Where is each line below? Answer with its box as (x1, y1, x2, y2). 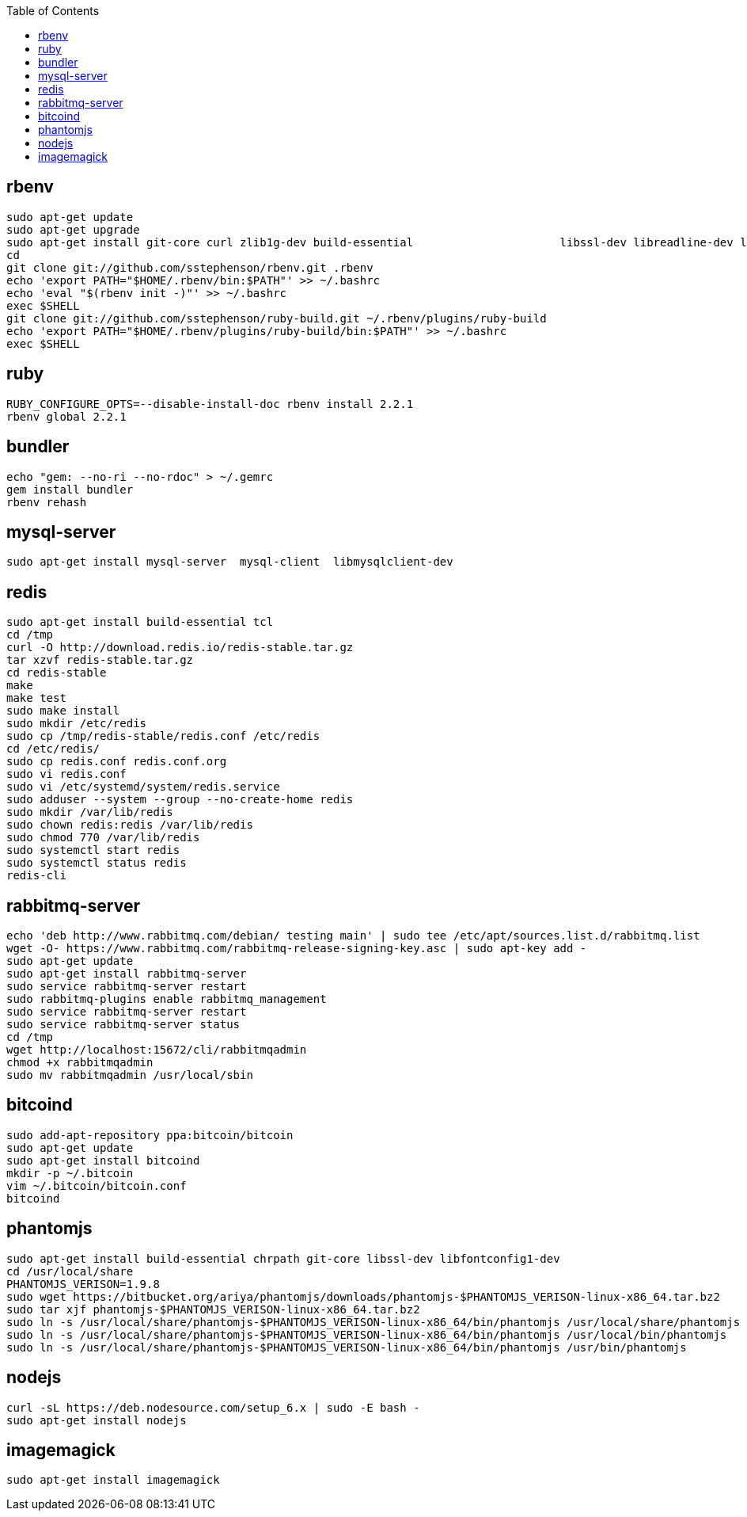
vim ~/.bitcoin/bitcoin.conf (6, 1179, 187, 1192)
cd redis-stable (6, 666, 107, 680)
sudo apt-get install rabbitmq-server (6, 967, 247, 981)
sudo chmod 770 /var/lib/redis (6, 831, 200, 844)
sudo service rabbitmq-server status (6, 1018, 241, 1031)
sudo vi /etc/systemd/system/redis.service (6, 780, 280, 794)
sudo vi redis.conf (6, 768, 127, 781)
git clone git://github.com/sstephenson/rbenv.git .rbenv (6, 261, 373, 274)
